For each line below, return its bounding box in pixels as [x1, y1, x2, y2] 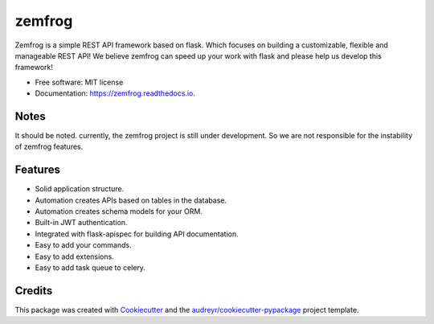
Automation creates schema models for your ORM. [35, 207, 203, 216]
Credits [14, 284, 53, 297]
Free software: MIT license [35, 77, 124, 87]
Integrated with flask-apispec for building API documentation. [35, 229, 239, 239]
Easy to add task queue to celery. [35, 263, 146, 273]
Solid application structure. [35, 184, 125, 194]
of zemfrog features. [14, 141, 84, 152]
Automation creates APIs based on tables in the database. [35, 195, 227, 205]
